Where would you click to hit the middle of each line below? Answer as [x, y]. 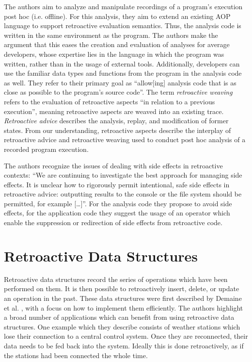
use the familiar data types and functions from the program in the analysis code [123, 73]
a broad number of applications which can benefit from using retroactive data [119, 317]
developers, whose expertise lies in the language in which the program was [114, 54]
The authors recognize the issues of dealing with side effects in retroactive [113, 165]
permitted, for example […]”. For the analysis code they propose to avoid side [118, 203]
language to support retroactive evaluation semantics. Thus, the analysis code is [123, 25]
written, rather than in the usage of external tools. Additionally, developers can [122, 63]
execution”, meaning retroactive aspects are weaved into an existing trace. [114, 111]
